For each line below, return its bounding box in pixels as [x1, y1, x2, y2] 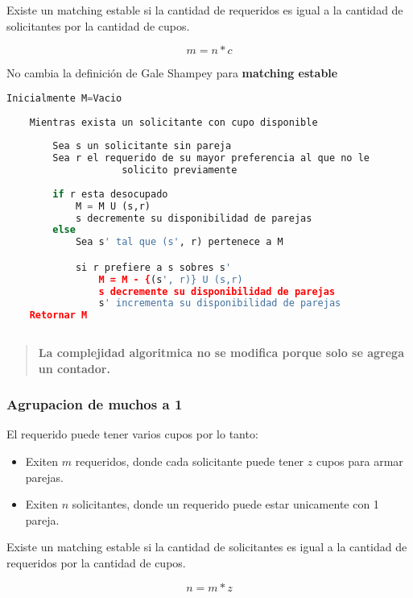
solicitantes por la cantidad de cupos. [6, 17, 190, 34]
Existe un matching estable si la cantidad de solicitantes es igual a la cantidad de [6, 538, 407, 555]
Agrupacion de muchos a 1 [6, 394, 183, 414]
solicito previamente [122, 164, 237, 176]
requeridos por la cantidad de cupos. [6, 554, 186, 571]
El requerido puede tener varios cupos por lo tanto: [6, 426, 258, 442]
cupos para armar [316, 453, 403, 470]
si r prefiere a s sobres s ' [75, 261, 232, 273]
